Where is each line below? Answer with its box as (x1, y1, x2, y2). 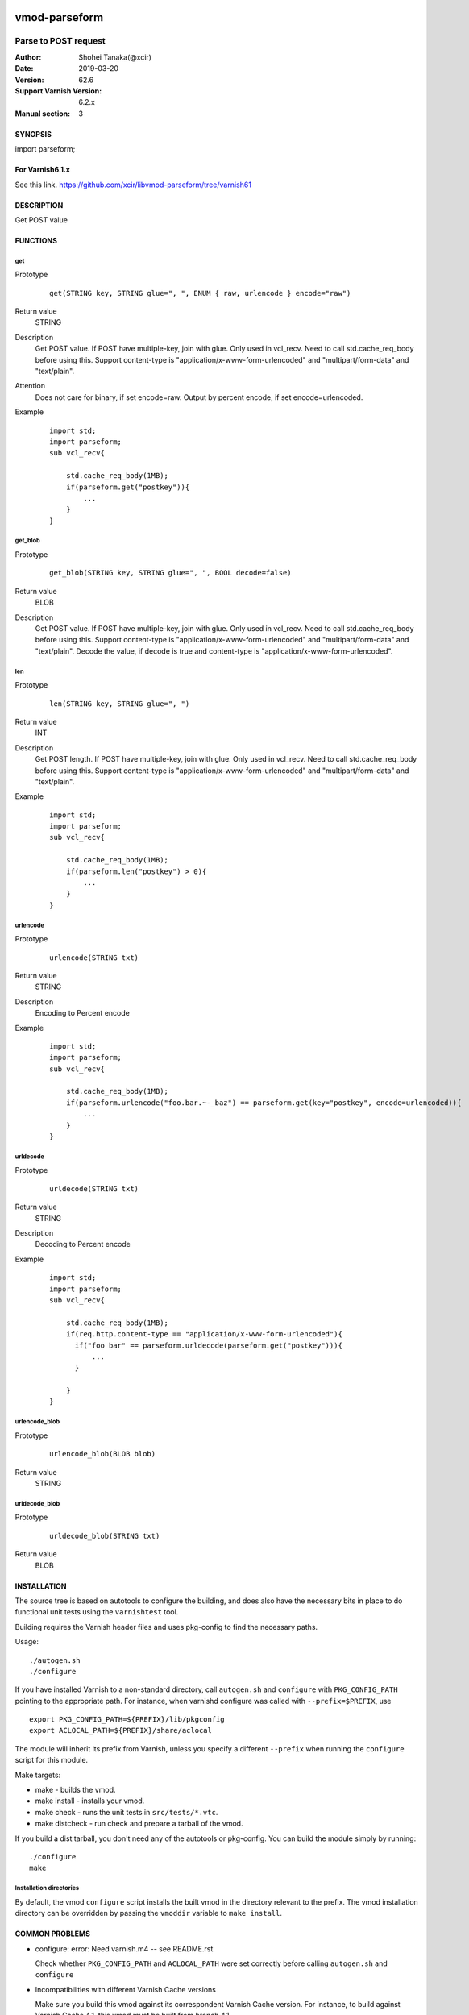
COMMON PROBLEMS (15, 1929, 90, 1938)
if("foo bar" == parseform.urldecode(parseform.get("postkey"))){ (74, 1340, 342, 1350)
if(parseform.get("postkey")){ (65, 482, 190, 492)
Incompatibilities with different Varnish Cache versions (35, 1984, 217, 1994)
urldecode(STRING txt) (49, 1184, 139, 1193)
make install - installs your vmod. (35, 1796, 145, 1805)
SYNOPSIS (15, 129, 52, 139)
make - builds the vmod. (35, 1785, 116, 1795)
